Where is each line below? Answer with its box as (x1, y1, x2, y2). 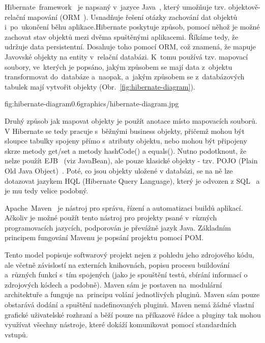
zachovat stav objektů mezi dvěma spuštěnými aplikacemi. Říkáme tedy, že (5, 31, 239, 42)
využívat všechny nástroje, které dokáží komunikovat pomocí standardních (5, 319, 237, 330)
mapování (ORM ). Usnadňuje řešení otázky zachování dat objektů (27, 11, 238, 22)
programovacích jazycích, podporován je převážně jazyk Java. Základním (5, 222, 231, 233)
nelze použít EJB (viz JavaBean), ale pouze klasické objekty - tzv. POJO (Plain (5, 155, 258, 166)
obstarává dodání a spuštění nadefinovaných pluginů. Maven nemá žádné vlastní (5, 299, 254, 310)
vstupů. (5, 329, 28, 339)
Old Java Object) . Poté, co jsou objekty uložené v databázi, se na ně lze (5, 165, 233, 176)
